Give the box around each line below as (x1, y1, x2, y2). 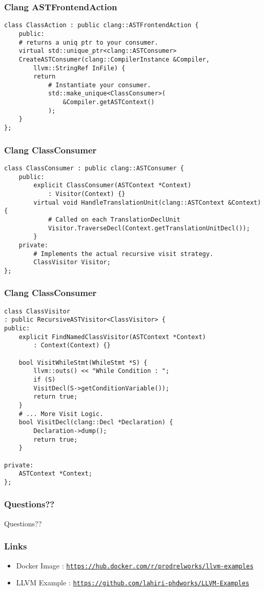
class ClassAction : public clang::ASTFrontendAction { (4, 22, 199, 29)
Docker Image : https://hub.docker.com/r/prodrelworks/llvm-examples (16, 560, 254, 570)
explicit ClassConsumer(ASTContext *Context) (33, 182, 192, 189)
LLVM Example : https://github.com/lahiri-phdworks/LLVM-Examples (16, 577, 250, 588)
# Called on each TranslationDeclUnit (48, 215, 180, 223)
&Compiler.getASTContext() (63, 98, 155, 106)
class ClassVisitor (4, 307, 70, 315)
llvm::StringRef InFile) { (33, 64, 126, 72)
